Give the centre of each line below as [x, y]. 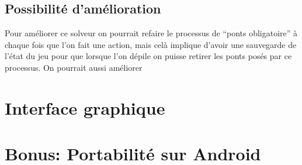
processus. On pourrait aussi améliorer [74, 67]
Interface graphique [85, 107]
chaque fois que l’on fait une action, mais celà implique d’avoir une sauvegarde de [151, 44]
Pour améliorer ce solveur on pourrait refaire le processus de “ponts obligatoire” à [151, 33]
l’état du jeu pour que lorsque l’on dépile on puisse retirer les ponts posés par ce [148, 56]
